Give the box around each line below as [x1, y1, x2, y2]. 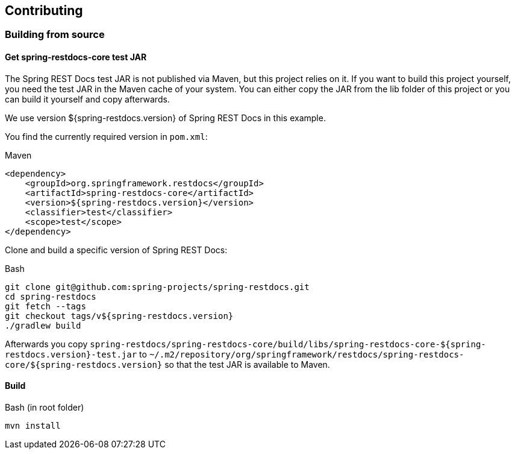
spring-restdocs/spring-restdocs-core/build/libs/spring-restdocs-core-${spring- [90, 339, 486, 349]
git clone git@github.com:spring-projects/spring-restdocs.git [5, 282, 310, 292]
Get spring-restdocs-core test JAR [5, 52, 147, 63]
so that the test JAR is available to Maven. [164, 359, 330, 370]
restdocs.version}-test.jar [5, 349, 137, 359]
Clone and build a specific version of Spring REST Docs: [5, 244, 228, 255]
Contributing [5, 3, 83, 18]
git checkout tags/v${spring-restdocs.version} [5, 311, 234, 321]
